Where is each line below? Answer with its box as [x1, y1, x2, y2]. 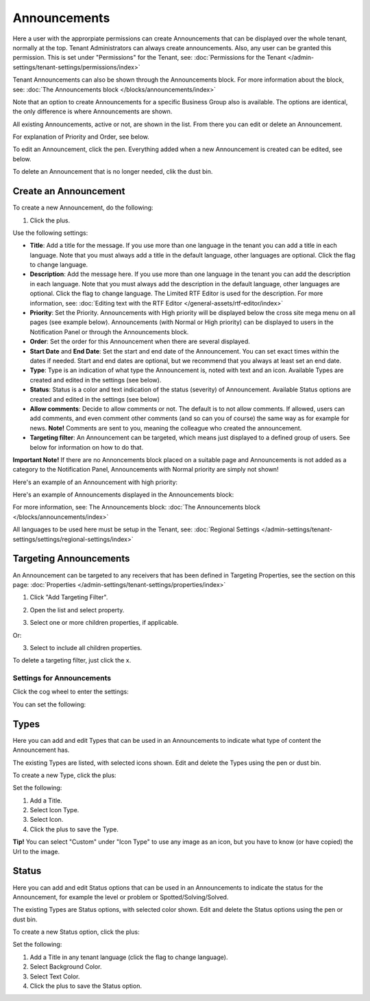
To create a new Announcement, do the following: [12, 203, 153, 212]
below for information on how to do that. [29, 443, 144, 451]
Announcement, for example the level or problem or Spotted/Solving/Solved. [12, 893, 229, 901]
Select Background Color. [29, 963, 102, 971]
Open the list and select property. [29, 606, 125, 614]
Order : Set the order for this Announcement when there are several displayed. [29, 337, 250, 346]
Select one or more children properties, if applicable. [29, 619, 179, 627]
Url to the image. [12, 847, 60, 855]
